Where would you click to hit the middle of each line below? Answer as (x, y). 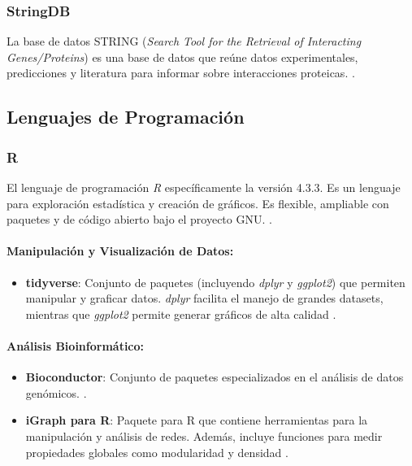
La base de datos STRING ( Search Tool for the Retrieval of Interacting (184, 41)
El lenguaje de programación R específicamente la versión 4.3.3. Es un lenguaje (204, 187)
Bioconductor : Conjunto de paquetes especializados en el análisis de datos (215, 377)
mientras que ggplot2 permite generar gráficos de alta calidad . (181, 314)
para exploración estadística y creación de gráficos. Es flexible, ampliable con (198, 203)
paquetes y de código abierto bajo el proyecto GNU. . (139, 219)
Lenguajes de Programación (126, 117)
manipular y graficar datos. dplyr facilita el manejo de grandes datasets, (204, 298)
